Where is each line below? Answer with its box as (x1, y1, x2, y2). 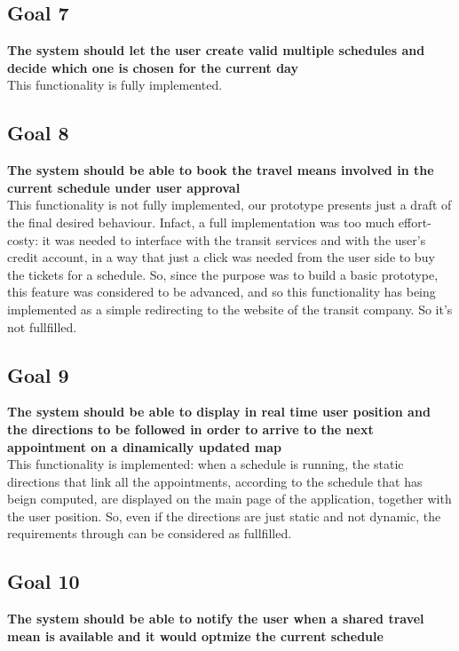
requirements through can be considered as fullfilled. (7, 524, 292, 543)
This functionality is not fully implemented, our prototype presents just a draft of (7, 195, 452, 214)
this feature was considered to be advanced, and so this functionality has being (7, 282, 436, 301)
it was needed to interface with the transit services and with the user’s (42, 230, 426, 249)
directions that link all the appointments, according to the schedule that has (7, 472, 423, 490)
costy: (7, 230, 39, 249)
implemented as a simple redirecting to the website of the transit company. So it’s (7, 299, 453, 318)
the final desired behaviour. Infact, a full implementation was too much (7, 212, 395, 231)
